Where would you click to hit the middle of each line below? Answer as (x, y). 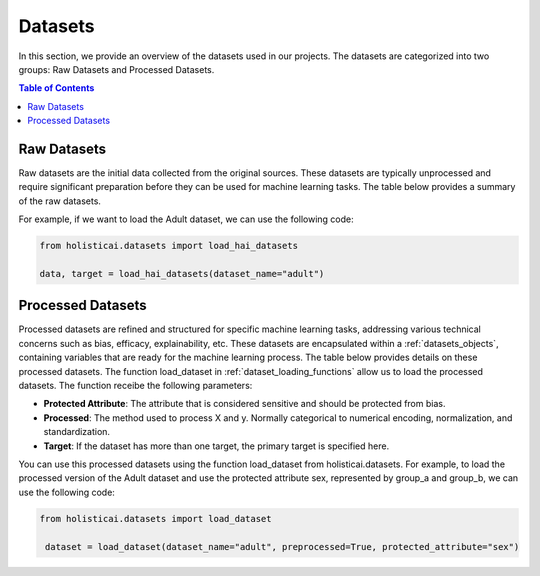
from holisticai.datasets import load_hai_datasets (169, 246)
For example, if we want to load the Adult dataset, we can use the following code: (186, 219)
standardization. (76, 432)
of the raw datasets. (60, 201)
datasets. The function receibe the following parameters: (135, 386)
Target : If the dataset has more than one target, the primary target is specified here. (216, 446)
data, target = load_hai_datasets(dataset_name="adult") (182, 273)
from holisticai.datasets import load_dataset (155, 518)
